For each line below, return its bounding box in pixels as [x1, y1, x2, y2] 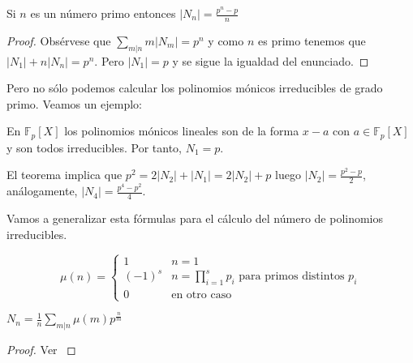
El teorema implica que [6, 166, 123, 183]
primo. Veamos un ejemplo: [6, 95, 142, 112]
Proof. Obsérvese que [6, 32, 111, 49]
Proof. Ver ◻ [6, 340, 76, 357]
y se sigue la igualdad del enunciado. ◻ [172, 52, 369, 69]
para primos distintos [239, 271, 345, 283]
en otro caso [171, 288, 232, 301]
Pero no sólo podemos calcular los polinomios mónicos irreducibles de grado [6, 79, 383, 96]
